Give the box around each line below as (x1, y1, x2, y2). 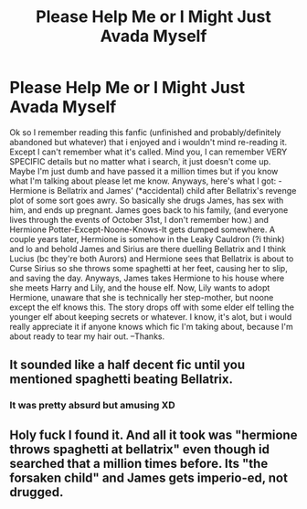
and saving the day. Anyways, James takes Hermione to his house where (9, 272, 285, 283)
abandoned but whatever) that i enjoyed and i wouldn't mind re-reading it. (9, 136, 288, 147)
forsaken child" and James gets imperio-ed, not (9, 470, 288, 485)
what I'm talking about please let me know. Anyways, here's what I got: (9, 175, 277, 186)
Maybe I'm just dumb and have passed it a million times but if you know (9, 165, 279, 176)
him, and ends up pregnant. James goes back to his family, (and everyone (9, 204, 289, 216)
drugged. (9, 484, 64, 500)
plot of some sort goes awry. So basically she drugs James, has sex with (9, 195, 284, 206)
